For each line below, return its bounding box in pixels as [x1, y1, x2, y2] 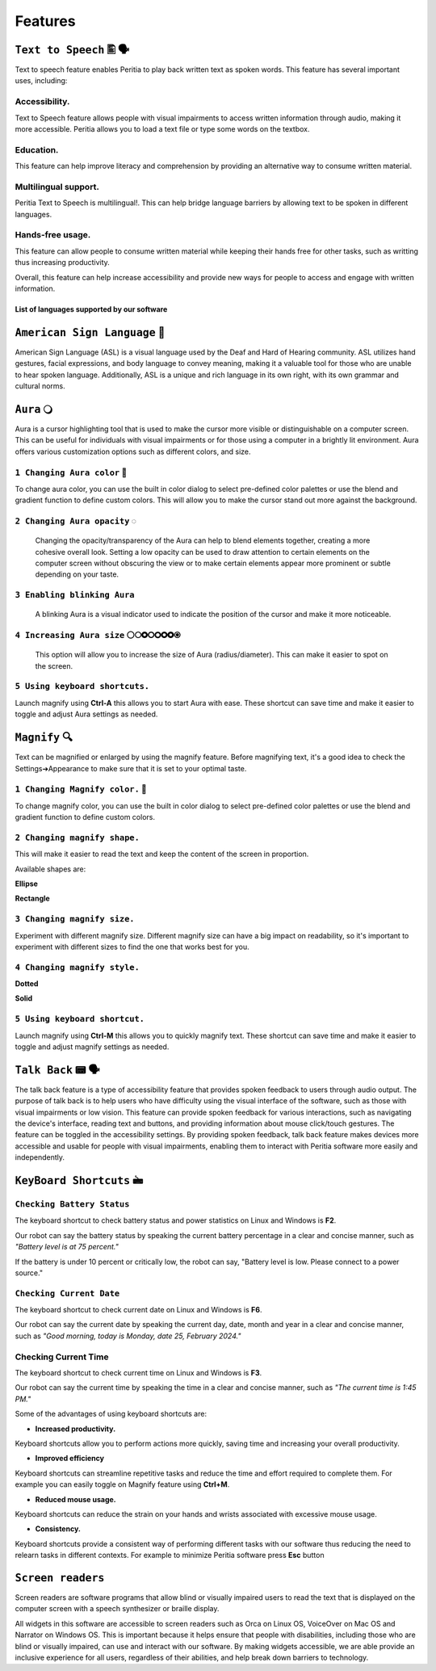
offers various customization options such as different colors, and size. [15, 447, 251, 456]
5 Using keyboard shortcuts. [15, 681, 149, 692]
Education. [15, 144, 59, 155]
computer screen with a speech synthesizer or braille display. [15, 1604, 220, 1614]
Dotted [15, 979, 39, 989]
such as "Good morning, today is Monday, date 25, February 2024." [15, 1331, 241, 1341]
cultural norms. [15, 381, 66, 391]
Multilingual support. [15, 181, 100, 192]
